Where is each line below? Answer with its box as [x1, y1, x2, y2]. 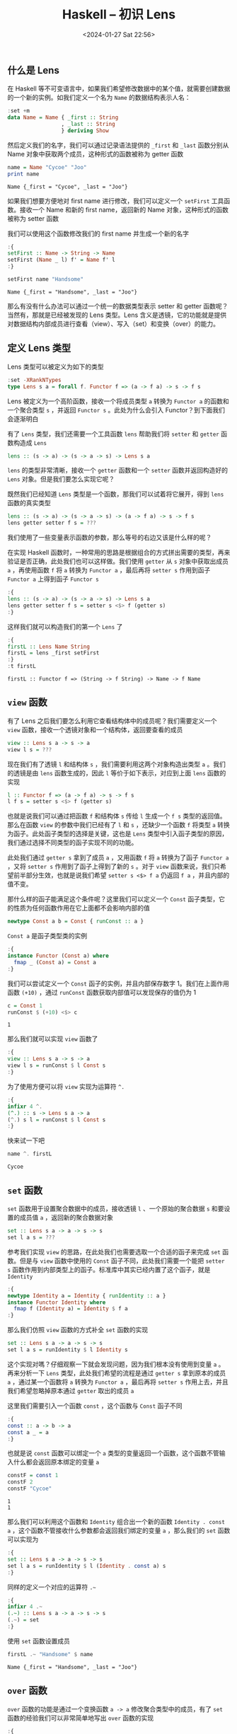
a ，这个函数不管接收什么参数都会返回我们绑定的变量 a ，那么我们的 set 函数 [7, 1526, 231, 1535]
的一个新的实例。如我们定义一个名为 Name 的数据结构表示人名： [7, 93, 191, 102]
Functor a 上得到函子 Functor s [7, 574, 99, 584]
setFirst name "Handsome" [7, 276, 83, 283]
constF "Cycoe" [7, 1485, 52, 1493]
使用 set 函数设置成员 [7, 1636, 71, 1645]
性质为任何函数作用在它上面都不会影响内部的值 [13, 903, 150, 913]
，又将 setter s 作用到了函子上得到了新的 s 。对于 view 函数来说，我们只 [7, 862, 221, 871]
